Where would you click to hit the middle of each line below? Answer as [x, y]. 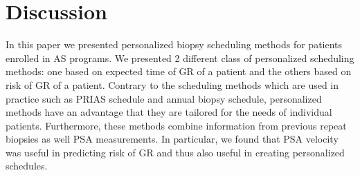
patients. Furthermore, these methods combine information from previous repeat [176, 125]
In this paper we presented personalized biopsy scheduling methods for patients [174, 44]
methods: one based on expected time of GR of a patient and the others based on [179, 71]
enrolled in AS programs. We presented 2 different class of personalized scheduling [180, 58]
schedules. [27, 166]
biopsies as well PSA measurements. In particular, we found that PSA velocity [172, 139]
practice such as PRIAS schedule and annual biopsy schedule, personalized [164, 98]
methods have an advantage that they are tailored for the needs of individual [169, 112]
